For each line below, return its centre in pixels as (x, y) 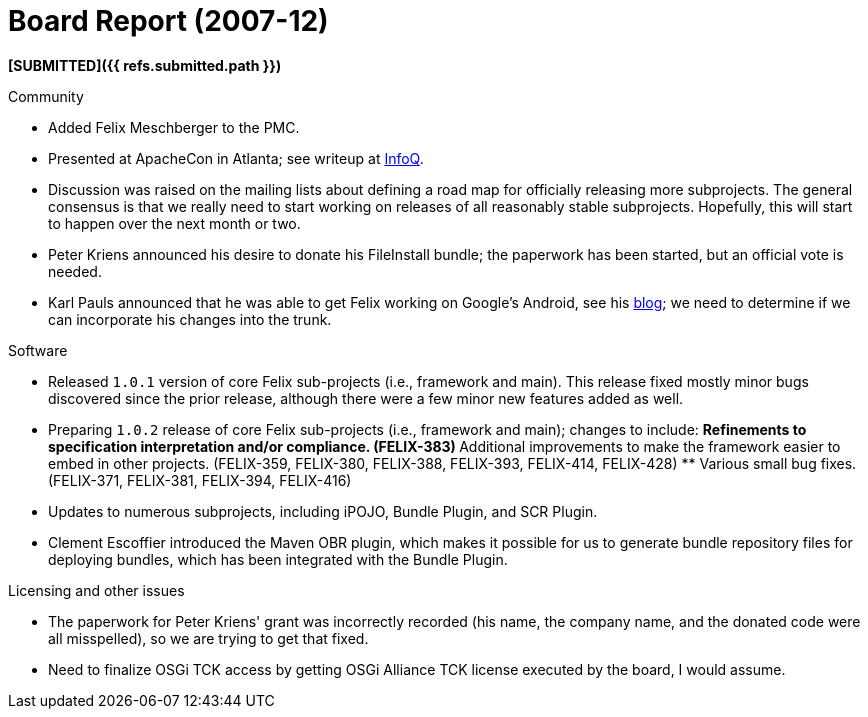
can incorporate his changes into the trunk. (190, 319)
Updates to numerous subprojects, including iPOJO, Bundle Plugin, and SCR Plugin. (323, 511)
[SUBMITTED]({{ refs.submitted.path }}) (145, 65)
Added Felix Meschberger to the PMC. (174, 127)
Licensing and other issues (96, 590)
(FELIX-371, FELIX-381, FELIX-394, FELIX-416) (200, 480)
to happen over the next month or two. (174, 223)
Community (46, 96)
